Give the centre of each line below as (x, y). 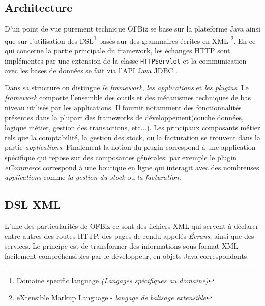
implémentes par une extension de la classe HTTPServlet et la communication (126, 60)
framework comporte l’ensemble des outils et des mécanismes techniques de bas (128, 97)
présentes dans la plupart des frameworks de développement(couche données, (124, 117)
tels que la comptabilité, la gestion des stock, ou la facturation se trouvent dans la (132, 137)
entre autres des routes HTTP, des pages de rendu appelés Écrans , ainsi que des (129, 236)
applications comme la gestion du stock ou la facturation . (93, 177)
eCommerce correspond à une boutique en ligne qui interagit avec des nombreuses (132, 167)
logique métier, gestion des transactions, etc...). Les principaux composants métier (132, 127)
